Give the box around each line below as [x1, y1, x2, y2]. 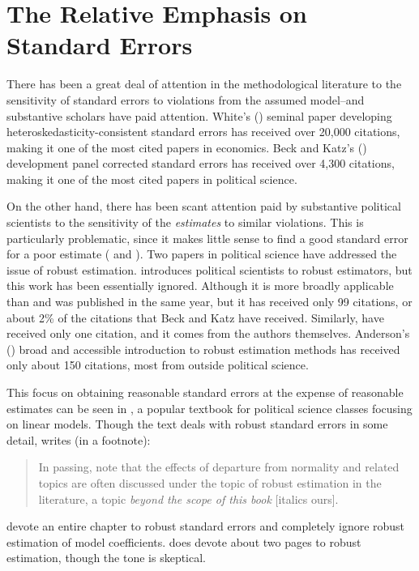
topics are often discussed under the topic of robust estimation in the [38, 474, 382, 491]
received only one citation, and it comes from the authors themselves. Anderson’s [6, 325, 410, 342]
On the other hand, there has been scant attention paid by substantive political [6, 198, 401, 215]
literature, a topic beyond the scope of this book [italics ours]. [38, 490, 339, 507]
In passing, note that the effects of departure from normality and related [38, 458, 400, 475]
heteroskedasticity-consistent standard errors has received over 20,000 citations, [6, 123, 400, 140]
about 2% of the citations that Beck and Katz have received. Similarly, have [6, 309, 384, 326]
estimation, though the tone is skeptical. [6, 549, 207, 566]
